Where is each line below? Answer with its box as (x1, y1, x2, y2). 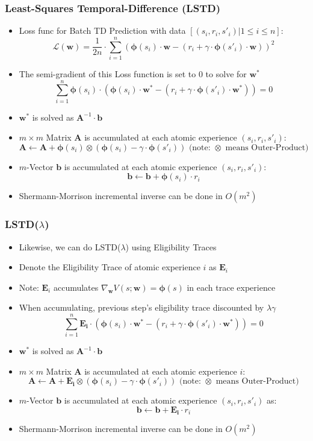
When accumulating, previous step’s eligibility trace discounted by (19, 301, 264, 314)
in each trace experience (187, 281, 276, 293)
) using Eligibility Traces (125, 240, 217, 253)
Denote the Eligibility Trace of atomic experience (19, 261, 200, 273)
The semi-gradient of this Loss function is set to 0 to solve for (19, 67, 247, 80)
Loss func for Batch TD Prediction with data (19, 24, 186, 37)
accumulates (53, 281, 99, 293)
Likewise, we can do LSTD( (19, 240, 121, 253)
